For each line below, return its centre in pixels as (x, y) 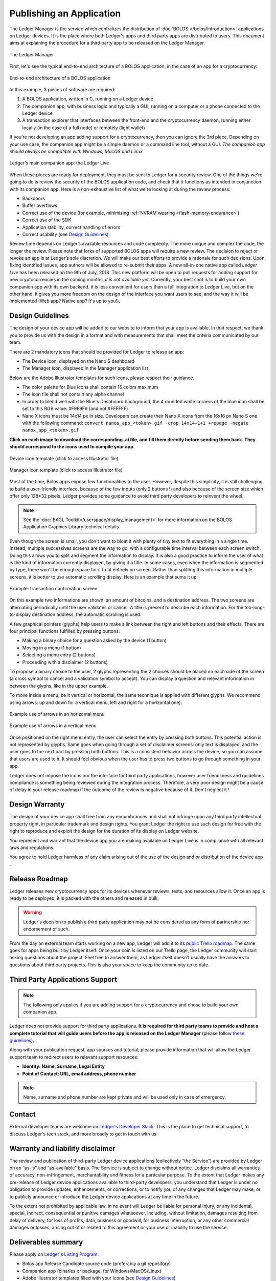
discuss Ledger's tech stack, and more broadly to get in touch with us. (84, 1134)
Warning (32, 913)
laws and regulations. (32, 848)
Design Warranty (37, 804)
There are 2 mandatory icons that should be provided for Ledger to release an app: (97, 352)
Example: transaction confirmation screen (53, 589)
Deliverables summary (46, 1242)
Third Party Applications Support (63, 979)
